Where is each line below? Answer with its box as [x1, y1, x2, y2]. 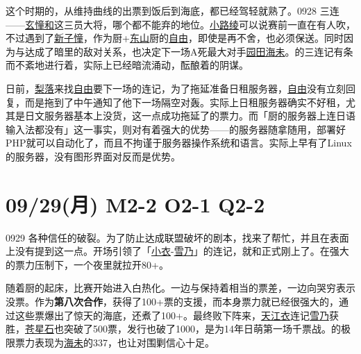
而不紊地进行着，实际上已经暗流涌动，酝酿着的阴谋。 [6, 58, 249, 72]
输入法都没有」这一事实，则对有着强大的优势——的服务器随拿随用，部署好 [6, 121, 346, 136]
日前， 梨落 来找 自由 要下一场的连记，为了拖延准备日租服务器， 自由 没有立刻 [6, 81, 346, 95]
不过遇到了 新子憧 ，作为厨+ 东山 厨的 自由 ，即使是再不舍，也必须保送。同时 [6, 31, 344, 45]
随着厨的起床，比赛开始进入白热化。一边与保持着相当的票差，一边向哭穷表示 [6, 280, 355, 295]
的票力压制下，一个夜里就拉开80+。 [6, 257, 169, 271]
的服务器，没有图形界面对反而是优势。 [6, 149, 180, 163]
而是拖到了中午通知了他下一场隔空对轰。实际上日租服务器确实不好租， [24, 94, 346, 109]
